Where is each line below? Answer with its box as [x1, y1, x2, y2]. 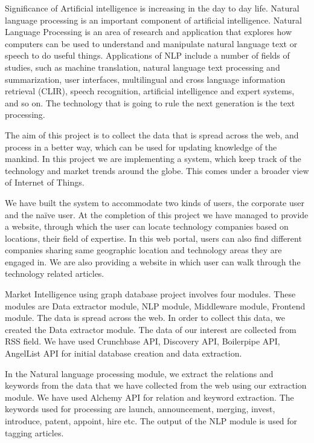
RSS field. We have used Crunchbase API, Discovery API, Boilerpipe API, [5, 335, 280, 348]
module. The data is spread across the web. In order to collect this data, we [5, 311, 286, 324]
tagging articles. [5, 426, 64, 439]
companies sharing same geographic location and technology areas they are [5, 244, 282, 256]
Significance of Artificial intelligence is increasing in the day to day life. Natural [5, 2, 300, 14]
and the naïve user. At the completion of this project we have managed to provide [5, 208, 309, 221]
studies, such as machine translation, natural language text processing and [5, 60, 280, 73]
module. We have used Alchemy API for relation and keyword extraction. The [5, 390, 294, 403]
